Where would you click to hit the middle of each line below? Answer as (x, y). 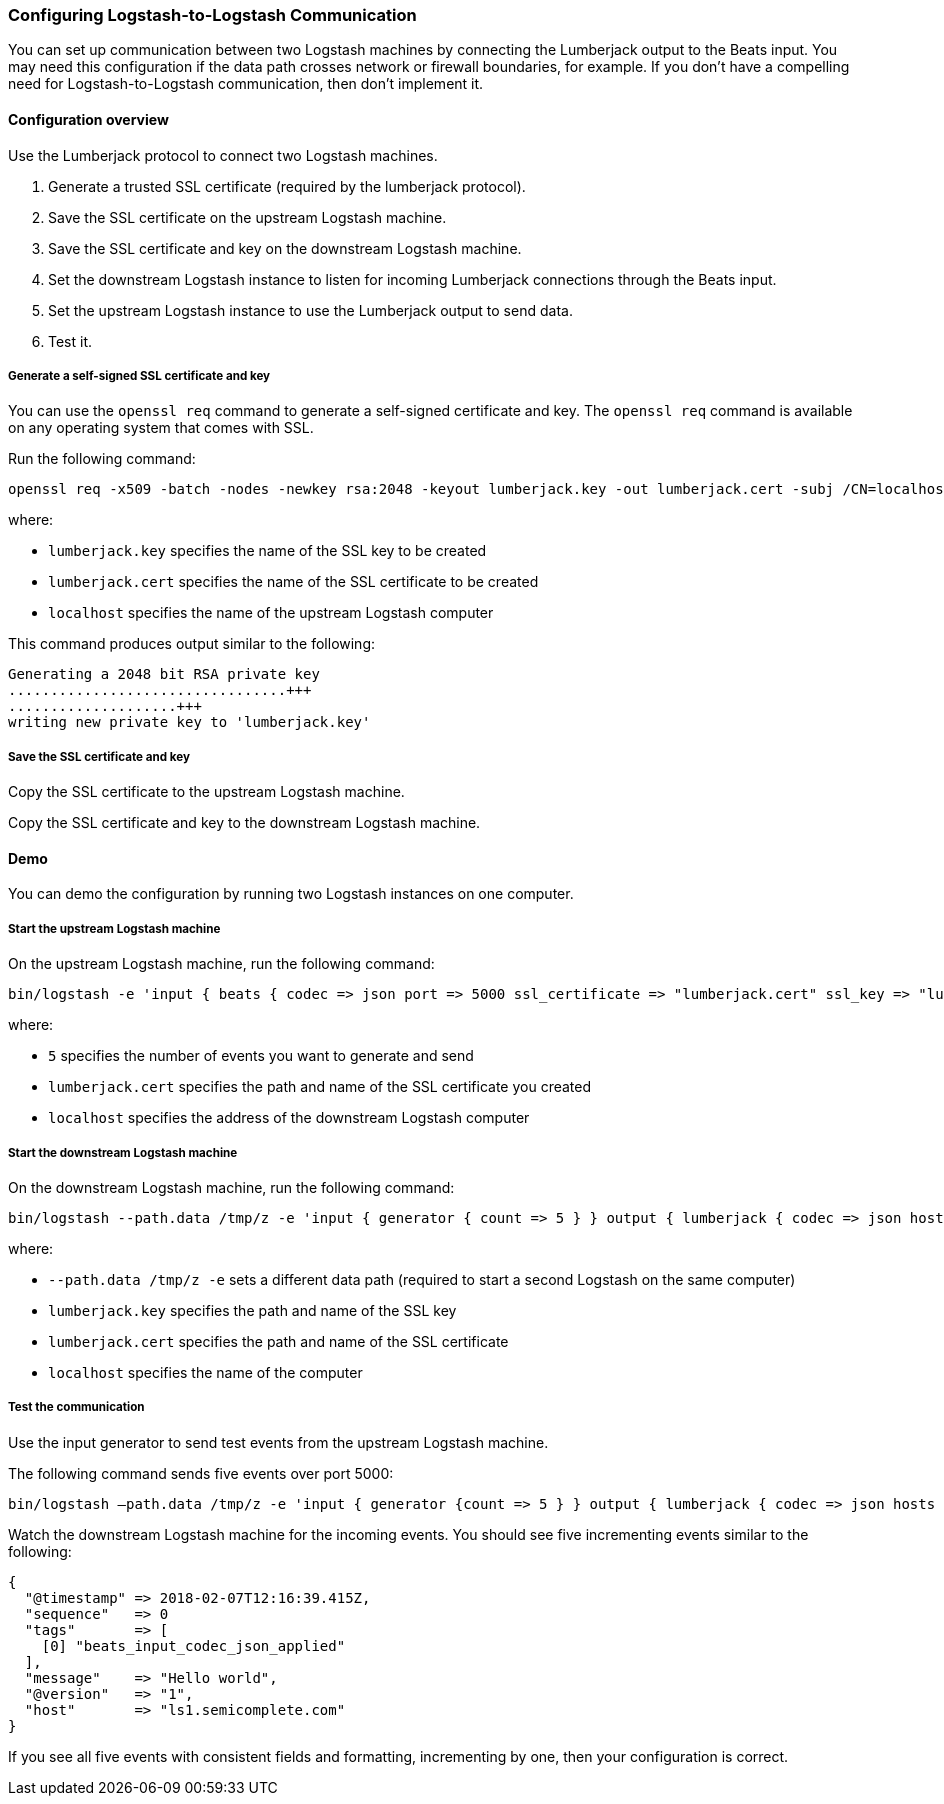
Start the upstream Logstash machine (114, 928)
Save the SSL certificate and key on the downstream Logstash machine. (285, 248)
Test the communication (76, 1407)
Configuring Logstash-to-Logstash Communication (212, 15)
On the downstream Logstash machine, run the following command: (231, 1187)
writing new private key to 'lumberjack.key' (189, 722)
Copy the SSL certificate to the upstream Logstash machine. (206, 792)
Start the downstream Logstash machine (123, 1152)
